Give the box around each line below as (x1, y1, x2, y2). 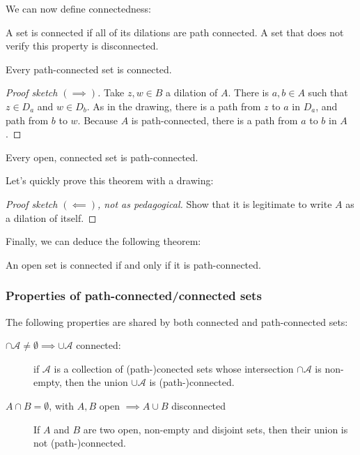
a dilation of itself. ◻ (6, 210, 97, 225)
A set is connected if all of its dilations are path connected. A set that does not (6, 24, 344, 39)
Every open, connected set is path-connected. (6, 149, 198, 164)
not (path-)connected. (33, 435, 127, 450)
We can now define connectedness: (6, 1, 151, 15)
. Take (97, 85, 125, 100)
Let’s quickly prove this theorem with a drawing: (6, 173, 214, 188)
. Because (77, 112, 118, 127)
